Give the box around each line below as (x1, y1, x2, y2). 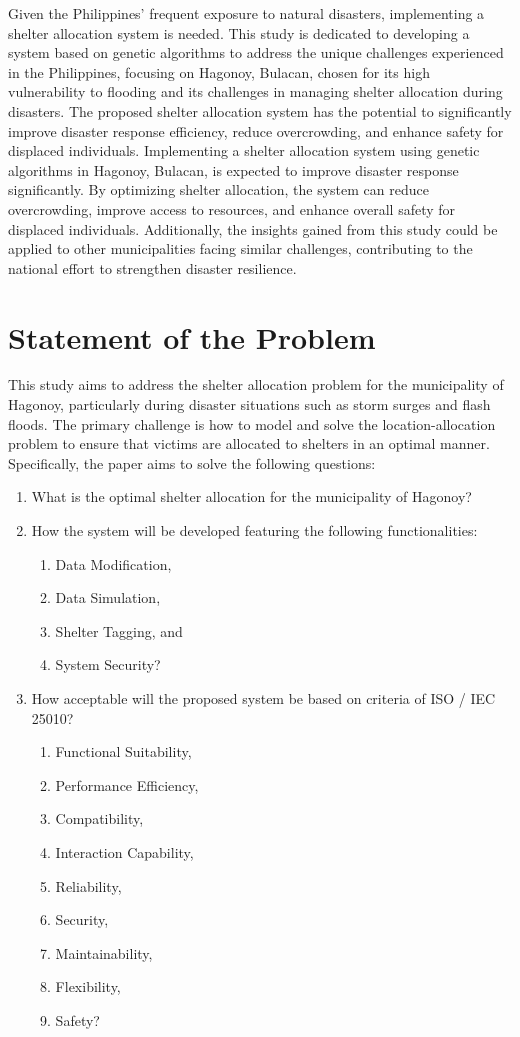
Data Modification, (55, 553, 172, 574)
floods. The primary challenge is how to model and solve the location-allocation (8, 413, 496, 434)
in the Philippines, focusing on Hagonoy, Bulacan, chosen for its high (8, 61, 430, 82)
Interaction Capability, (55, 841, 194, 862)
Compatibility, (55, 808, 144, 829)
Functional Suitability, (55, 741, 192, 762)
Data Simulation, (55, 587, 161, 608)
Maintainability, (55, 942, 153, 963)
